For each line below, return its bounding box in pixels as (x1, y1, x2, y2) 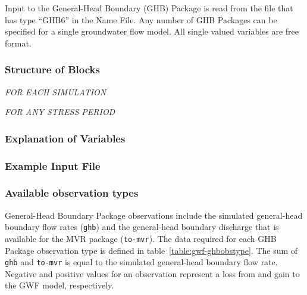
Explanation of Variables (5, 131, 126, 145)
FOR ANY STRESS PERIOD (5, 105, 115, 118)
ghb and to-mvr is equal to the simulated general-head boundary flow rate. (5, 256, 278, 268)
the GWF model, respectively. (5, 279, 114, 291)
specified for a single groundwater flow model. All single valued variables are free (5, 25, 299, 38)
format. (5, 36, 32, 49)
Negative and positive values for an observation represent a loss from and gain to (5, 267, 300, 280)
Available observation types (5, 185, 139, 200)
